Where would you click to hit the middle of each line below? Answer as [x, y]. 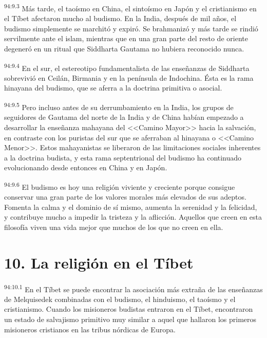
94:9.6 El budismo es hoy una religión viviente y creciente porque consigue [120, 186]
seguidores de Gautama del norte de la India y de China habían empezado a [124, 117]
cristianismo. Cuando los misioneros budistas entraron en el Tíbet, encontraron [129, 309]
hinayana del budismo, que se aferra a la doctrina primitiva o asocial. [113, 88]
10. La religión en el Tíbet [99, 262]
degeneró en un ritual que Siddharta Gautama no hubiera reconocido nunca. [124, 49]
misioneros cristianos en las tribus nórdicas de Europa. [90, 329]
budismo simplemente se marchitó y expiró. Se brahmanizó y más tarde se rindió [131, 28]
